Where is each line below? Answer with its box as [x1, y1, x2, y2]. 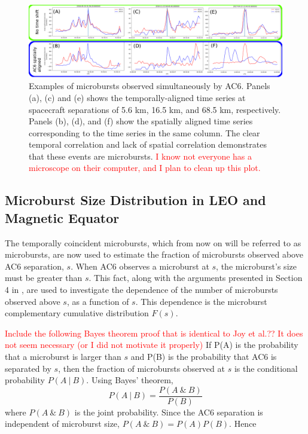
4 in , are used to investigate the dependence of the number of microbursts [5, 283, 278, 296]
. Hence [229, 417, 257, 430]
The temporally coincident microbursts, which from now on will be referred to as [5, 236, 301, 249]
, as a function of [66, 295, 129, 307]
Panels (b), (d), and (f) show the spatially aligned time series [29, 115, 253, 127]
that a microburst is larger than [5, 350, 121, 363]
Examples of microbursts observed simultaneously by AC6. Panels [29, 80, 270, 92]
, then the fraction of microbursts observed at [58, 362, 225, 374]
